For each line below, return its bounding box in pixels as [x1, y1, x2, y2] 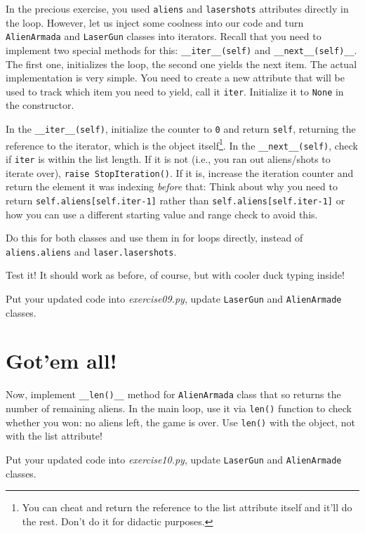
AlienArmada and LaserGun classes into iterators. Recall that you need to [6, 29, 321, 44]
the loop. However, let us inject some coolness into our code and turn [6, 15, 304, 29]
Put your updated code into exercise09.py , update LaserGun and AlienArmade [6, 291, 342, 305]
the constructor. [6, 98, 74, 112]
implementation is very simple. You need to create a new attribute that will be [6, 70, 345, 85]
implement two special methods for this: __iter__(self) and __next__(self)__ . [6, 42, 357, 57]
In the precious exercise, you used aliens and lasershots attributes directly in [6, 1, 349, 15]
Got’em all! [6, 346, 117, 375]
